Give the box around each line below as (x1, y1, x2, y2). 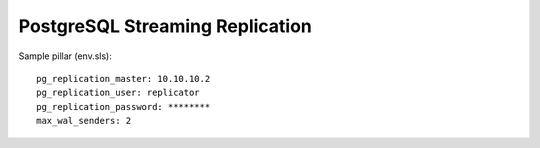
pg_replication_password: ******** (36, 101, 211, 112)
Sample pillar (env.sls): (18, 50, 112, 62)
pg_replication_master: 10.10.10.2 (36, 73, 211, 84)
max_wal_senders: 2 (36, 115, 132, 127)
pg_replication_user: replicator (36, 87, 200, 99)
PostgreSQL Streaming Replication (18, 15, 312, 37)
